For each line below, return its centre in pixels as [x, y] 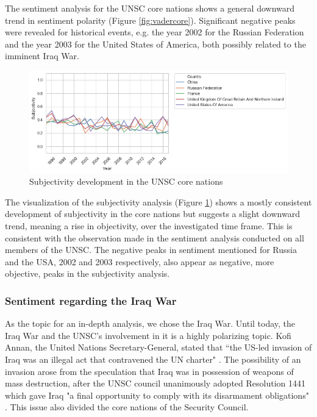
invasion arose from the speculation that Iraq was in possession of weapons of [149, 371]
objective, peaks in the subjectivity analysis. [87, 273]
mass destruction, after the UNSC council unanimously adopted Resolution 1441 [155, 383]
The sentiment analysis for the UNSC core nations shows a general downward [150, 8]
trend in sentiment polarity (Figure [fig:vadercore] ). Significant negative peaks [150, 20]
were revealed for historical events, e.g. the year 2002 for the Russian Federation [155, 32]
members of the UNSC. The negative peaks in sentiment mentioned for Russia [151, 250]
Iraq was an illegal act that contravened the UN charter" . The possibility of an [153, 359]
